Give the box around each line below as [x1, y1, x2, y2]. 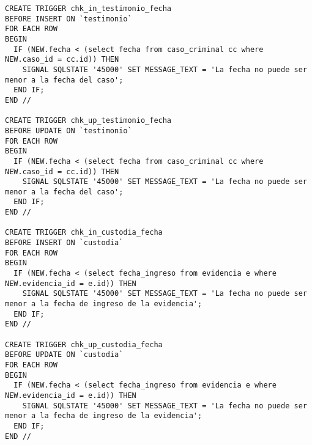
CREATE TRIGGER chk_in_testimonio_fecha [5, 4, 172, 13]
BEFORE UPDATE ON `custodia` [5, 350, 124, 359]
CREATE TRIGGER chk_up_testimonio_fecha [5, 116, 172, 125]
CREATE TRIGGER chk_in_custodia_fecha [5, 228, 163, 237]
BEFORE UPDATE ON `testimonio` [5, 126, 132, 135]
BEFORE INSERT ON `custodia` [5, 238, 124, 248]
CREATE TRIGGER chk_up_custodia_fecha [5, 340, 163, 349]
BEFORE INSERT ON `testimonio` [5, 14, 132, 23]
